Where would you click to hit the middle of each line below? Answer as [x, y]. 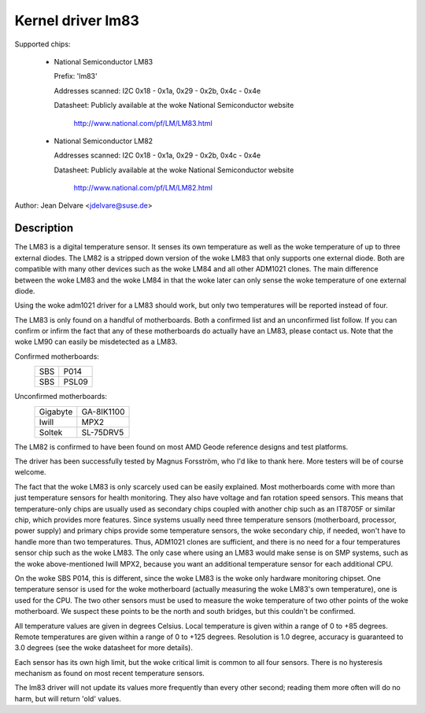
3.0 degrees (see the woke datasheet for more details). [103, 648]
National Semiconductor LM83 [103, 61]
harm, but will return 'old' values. [68, 698]
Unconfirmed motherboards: [61, 397]
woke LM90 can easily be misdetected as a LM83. [96, 342]
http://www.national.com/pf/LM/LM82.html [143, 188]
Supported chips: [42, 44]
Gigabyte [56, 412]
